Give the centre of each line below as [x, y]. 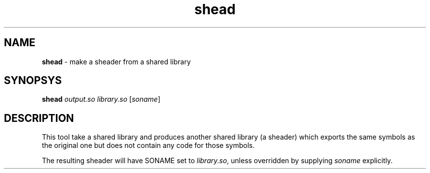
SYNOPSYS [33, 81]
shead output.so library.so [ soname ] [101, 99]
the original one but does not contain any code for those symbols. [148, 145]
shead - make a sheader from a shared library [116, 61]
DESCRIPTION [39, 118]
